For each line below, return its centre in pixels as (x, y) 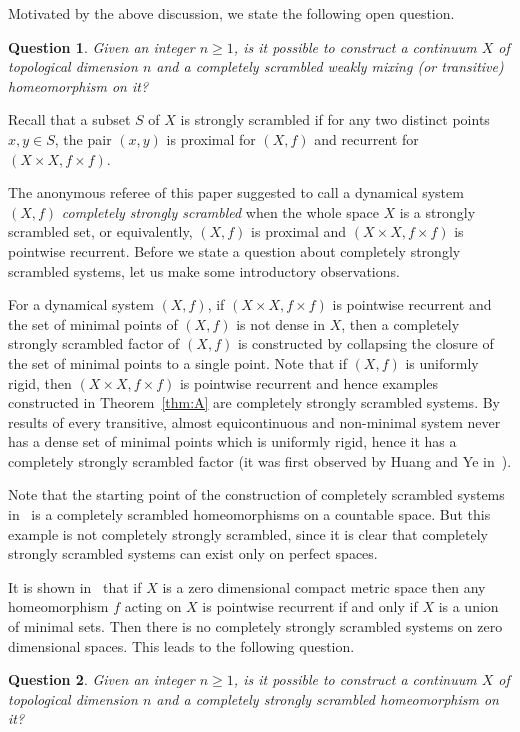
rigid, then (40, 382)
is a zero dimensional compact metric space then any (324, 586)
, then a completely (400, 323)
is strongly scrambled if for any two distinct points (335, 119)
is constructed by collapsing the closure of (365, 343)
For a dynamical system (81, 304)
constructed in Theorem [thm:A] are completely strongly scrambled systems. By (254, 402)
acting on (153, 606)
